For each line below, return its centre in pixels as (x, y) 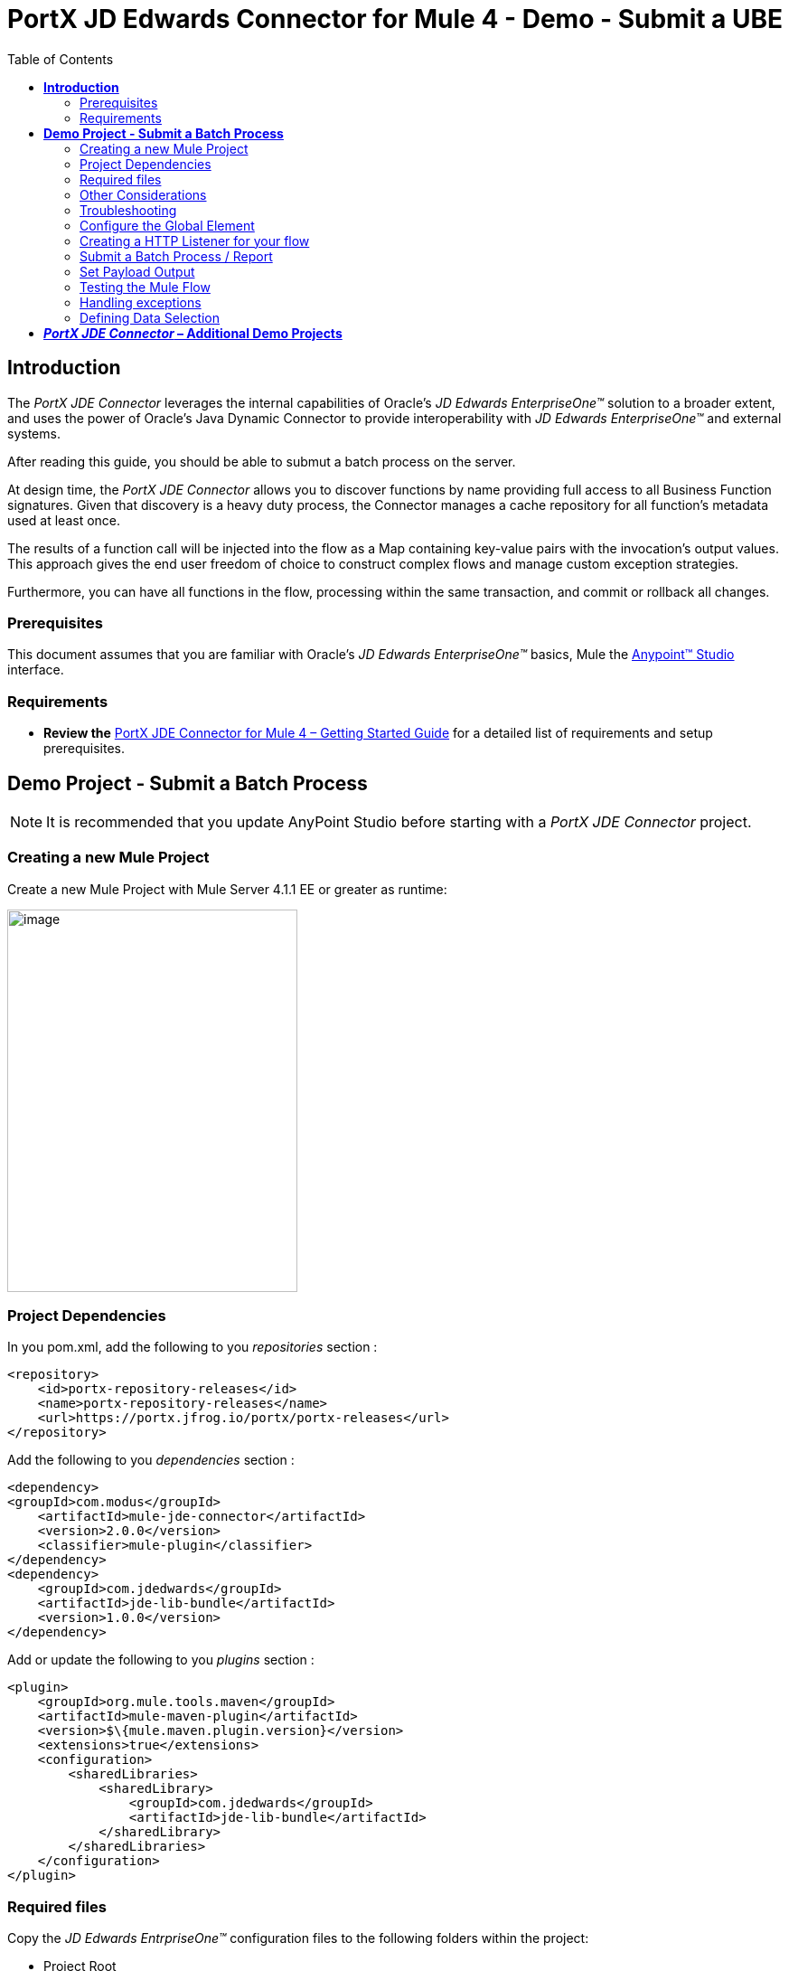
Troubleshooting (128, 210)
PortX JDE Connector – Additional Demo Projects (193, 333)
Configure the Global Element (167, 225)
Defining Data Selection (150, 317)
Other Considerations (143, 194)
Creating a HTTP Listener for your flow (195, 240)
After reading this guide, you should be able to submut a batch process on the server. (262, 461)
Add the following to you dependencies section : (151, 1460)
